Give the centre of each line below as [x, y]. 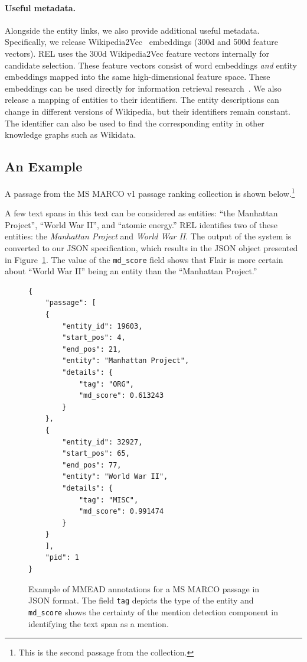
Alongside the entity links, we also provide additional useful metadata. [132, 30]
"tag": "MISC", [109, 500]
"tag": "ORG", [106, 384]
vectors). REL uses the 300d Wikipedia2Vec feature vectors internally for [137, 53]
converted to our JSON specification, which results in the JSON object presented [151, 247]
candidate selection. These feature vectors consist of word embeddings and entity [151, 65]
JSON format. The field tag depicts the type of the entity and [141, 600]
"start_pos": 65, [96, 454]
